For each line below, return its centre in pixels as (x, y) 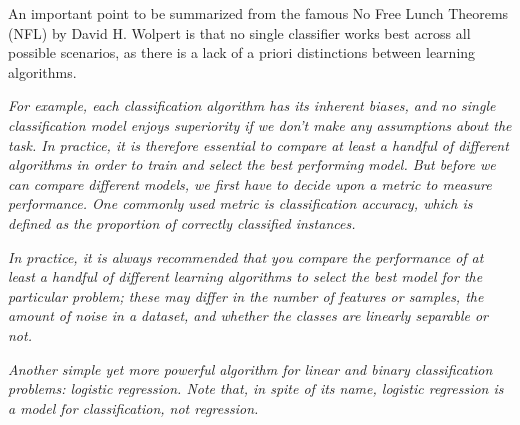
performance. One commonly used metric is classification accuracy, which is (240, 203)
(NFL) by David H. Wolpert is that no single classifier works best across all (239, 32)
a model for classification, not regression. (133, 407)
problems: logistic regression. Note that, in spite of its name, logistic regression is (256, 388)
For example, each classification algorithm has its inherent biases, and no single (252, 105)
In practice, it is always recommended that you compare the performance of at (246, 256)
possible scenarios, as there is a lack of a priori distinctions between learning (242, 52)
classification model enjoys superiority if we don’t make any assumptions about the (260, 124)
